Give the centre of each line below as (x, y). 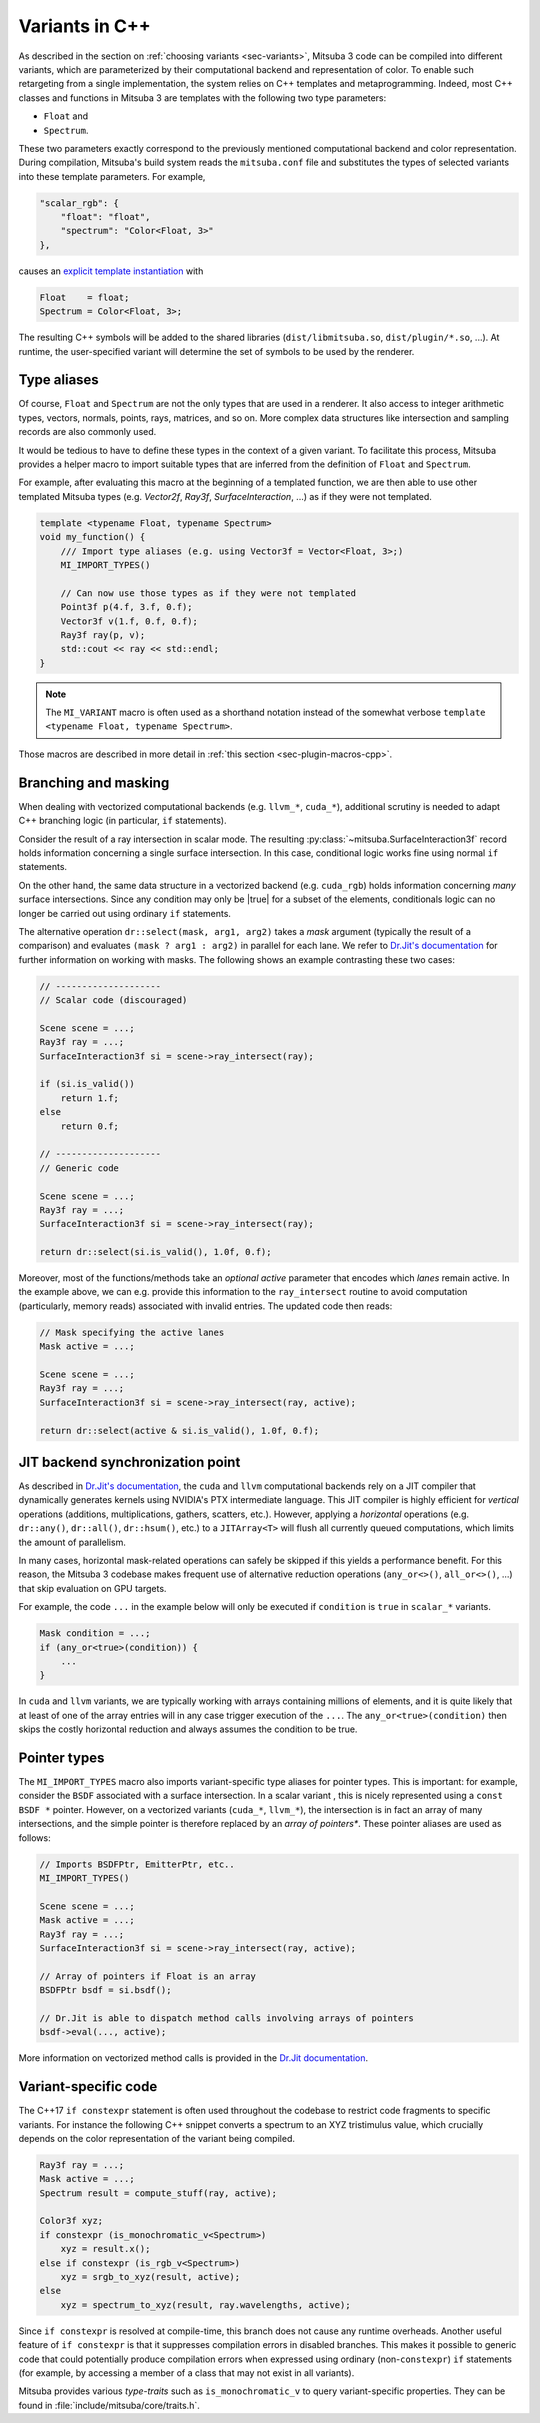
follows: (34, 1837)
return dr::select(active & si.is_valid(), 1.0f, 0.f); (179, 1430)
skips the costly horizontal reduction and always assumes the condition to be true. (188, 1729)
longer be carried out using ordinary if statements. (125, 913)
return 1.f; (90, 1098)
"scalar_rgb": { (79, 203)
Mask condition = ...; (95, 1633)
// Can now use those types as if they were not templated (208, 593)
